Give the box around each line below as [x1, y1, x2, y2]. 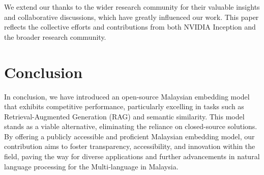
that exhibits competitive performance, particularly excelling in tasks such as [4, 101, 244, 112]
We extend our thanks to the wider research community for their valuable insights [4, 2, 260, 12]
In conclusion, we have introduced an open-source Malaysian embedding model [4, 91, 250, 102]
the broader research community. [4, 31, 106, 42]
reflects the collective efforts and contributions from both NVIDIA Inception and [4, 21, 256, 32]
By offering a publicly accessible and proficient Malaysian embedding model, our [4, 131, 255, 141]
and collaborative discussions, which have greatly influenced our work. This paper [4, 11, 259, 22]
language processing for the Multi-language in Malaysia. [4, 161, 179, 171]
